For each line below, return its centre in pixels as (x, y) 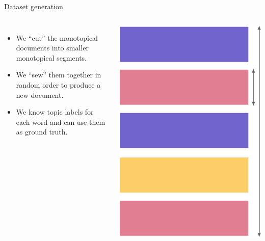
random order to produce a (58, 84)
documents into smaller (52, 48)
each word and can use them (61, 122)
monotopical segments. (51, 57)
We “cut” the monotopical (57, 37)
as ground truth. (42, 132)
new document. (40, 95)
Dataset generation (34, 6)
